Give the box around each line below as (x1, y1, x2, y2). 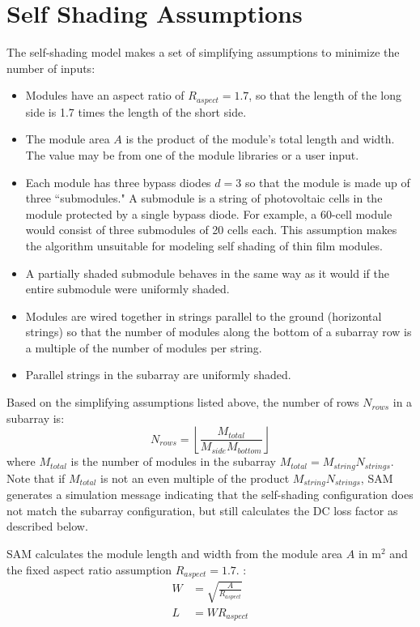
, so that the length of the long (248, 87, 402, 104)
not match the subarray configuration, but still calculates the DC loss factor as (6, 501, 398, 518)
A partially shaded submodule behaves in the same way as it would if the (25, 264, 389, 281)
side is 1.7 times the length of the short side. (25, 103, 247, 120)
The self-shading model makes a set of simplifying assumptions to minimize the (6, 44, 400, 61)
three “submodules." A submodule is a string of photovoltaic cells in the (25, 190, 383, 207)
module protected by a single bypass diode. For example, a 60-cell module (25, 205, 392, 222)
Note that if (6, 469, 66, 486)
